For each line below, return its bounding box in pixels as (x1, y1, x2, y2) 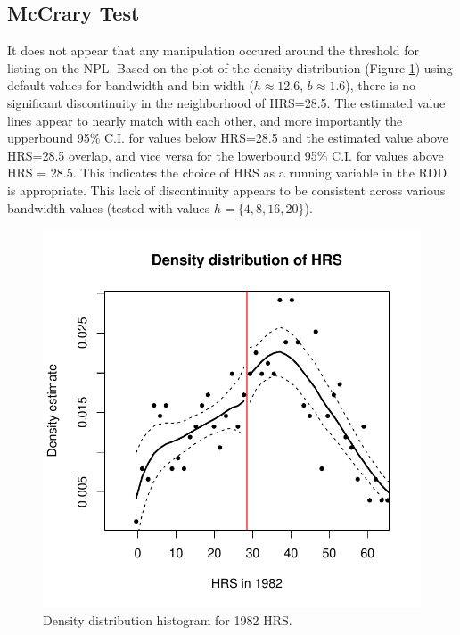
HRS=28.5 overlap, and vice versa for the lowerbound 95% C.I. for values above (7, 145, 444, 164)
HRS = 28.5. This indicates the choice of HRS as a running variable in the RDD (7, 163, 448, 182)
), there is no (345, 76, 415, 95)
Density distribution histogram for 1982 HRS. (43, 610, 292, 629)
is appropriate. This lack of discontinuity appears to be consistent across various (7, 180, 446, 199)
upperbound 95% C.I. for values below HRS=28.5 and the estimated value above (7, 128, 448, 147)
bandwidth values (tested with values (7, 198, 210, 217)
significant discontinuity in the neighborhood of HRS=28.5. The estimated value (7, 93, 446, 111)
